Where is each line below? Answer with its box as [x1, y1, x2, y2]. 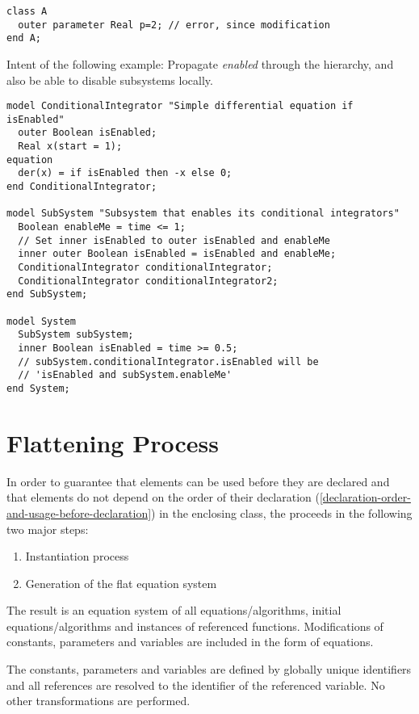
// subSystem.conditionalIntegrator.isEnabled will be [18, 355, 319, 367]
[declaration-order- [319, 489, 411, 506]
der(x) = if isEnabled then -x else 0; [18, 167, 233, 179]
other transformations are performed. [6, 692, 191, 709]
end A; [6, 32, 41, 44]
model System [6, 315, 76, 327]
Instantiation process [25, 548, 129, 565]
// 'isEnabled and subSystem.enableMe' [18, 369, 233, 381]
